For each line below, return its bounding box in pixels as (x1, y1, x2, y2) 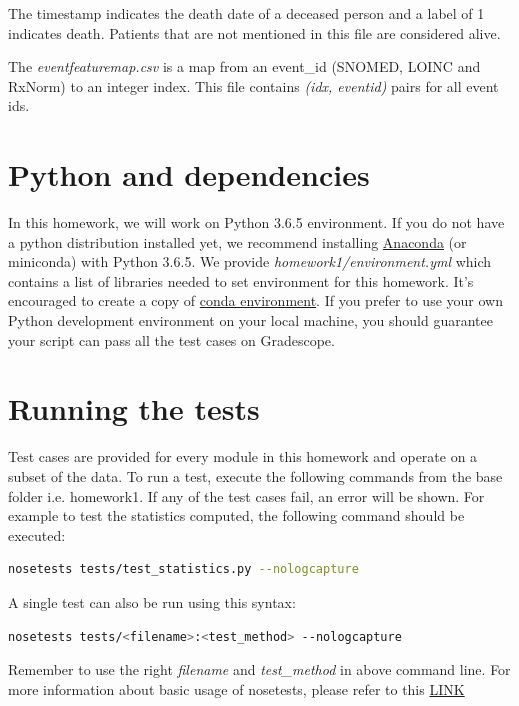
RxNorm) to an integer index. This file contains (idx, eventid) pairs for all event (8, 75, 499, 96)
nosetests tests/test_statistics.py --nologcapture (8, 562, 359, 577)
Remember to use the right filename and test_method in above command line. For (8, 659, 511, 680)
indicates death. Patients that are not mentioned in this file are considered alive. (8, 22, 501, 43)
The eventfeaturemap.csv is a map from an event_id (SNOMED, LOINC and (8, 56, 481, 77)
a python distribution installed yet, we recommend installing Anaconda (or (8, 231, 467, 252)
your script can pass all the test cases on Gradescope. (8, 329, 335, 350)
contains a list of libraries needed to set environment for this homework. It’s (8, 270, 474, 291)
